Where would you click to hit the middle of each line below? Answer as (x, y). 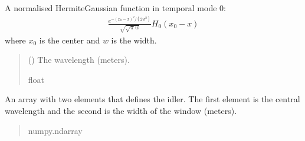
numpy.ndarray (55, 130)
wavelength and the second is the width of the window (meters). (121, 111)
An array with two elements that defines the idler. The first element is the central (152, 99)
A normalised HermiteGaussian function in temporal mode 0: (115, 8)
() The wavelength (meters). (79, 60)
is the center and (70, 40)
